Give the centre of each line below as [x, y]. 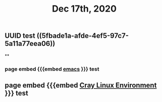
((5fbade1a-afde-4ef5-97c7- [83, 36]
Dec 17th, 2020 [84, 9]
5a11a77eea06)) [30, 44]
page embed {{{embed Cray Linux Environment [81, 85]
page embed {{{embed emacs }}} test [52, 69]
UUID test [20, 36]
